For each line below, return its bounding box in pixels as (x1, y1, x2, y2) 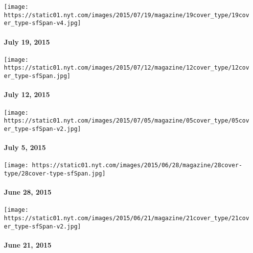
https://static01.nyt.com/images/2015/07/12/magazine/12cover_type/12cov (4, 64, 250, 72)
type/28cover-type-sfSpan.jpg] (4, 170, 106, 177)
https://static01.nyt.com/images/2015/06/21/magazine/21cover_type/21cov (4, 215, 250, 222)
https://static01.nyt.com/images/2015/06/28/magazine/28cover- (32, 162, 242, 169)
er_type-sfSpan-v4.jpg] (4, 20, 81, 27)
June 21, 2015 (4, 239, 52, 250)
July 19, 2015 (4, 36, 50, 47)
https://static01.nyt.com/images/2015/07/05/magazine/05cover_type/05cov (4, 117, 250, 125)
